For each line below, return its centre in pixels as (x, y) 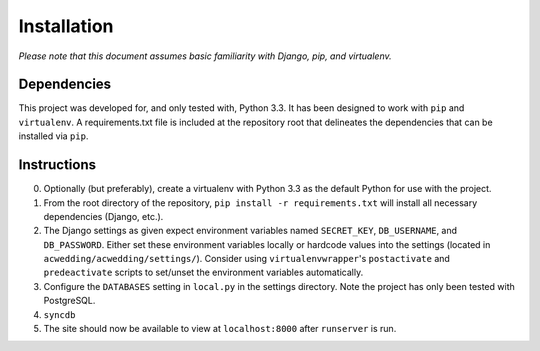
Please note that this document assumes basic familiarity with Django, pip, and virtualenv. (205, 56)
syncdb (59, 314)
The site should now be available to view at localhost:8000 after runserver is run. (220, 329)
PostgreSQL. (69, 301)
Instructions (57, 165)
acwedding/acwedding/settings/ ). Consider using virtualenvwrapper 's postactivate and (246, 259)
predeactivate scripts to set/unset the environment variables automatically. (203, 272)
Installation (66, 26)
